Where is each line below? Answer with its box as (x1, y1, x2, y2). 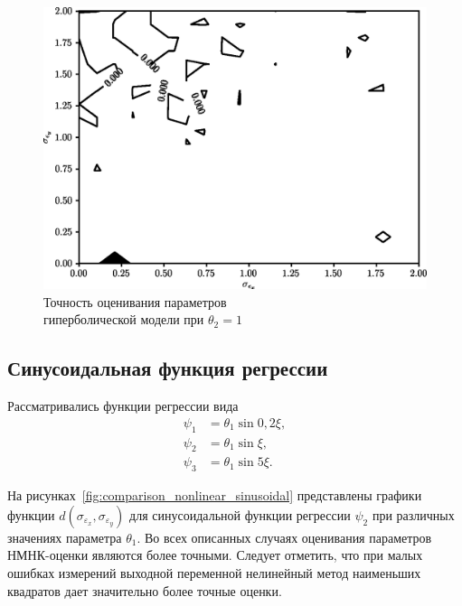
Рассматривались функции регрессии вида (7, 396, 239, 415)
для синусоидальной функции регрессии (129, 505, 351, 524)
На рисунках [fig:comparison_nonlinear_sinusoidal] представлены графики (7, 486, 422, 505)
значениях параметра (7, 527, 122, 546)
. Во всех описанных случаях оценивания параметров (137, 527, 432, 546)
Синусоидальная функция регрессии (7, 354, 328, 382)
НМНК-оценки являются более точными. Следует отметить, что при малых (7, 545, 423, 564)
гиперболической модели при (43, 310, 204, 329)
